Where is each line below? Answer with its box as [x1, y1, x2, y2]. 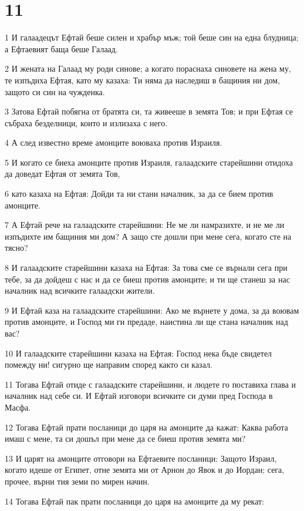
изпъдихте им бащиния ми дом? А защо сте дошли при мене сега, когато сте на [5, 230, 292, 242]
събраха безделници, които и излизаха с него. [5, 116, 168, 129]
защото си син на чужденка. [5, 85, 105, 98]
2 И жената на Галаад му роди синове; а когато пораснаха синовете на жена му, [5, 62, 291, 75]
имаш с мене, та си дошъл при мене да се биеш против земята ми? [5, 432, 246, 445]
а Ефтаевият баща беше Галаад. [5, 42, 118, 55]
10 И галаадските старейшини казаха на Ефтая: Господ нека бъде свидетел [5, 347, 272, 359]
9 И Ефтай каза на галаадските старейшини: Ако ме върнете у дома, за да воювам [5, 304, 299, 316]
